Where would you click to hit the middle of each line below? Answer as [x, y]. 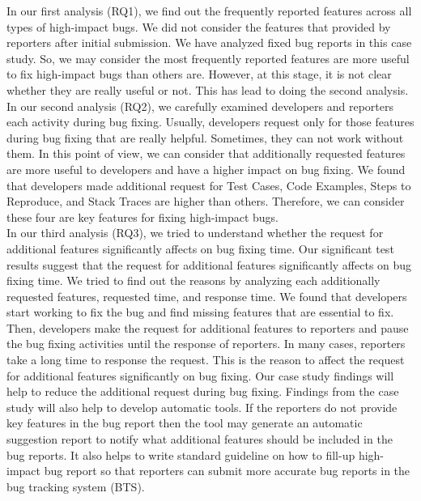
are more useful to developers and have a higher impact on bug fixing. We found [206, 169]
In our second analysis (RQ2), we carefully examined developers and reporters [200, 106]
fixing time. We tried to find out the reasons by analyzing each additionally [193, 280]
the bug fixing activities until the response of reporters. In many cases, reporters [206, 344]
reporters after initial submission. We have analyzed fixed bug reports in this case [209, 42]
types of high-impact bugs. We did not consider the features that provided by [199, 26]
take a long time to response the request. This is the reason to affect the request [206, 360]
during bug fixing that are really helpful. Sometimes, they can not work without [205, 137]
